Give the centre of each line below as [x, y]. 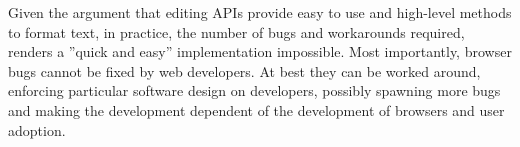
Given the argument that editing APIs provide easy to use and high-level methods [260, 12]
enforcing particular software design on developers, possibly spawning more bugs [254, 90]
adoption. [37, 129]
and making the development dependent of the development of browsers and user [256, 109]
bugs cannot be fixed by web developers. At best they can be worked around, [244, 70]
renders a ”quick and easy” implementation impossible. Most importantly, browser [260, 51]
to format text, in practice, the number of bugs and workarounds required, [236, 31]
